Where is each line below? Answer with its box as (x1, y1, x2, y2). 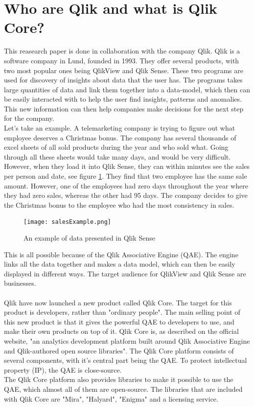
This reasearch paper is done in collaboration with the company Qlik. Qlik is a (4, 46, 240, 56)
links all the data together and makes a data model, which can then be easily (4, 259, 235, 269)
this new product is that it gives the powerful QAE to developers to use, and (4, 316, 234, 326)
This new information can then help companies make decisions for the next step (4, 103, 244, 113)
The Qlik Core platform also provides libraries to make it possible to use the (4, 374, 233, 384)
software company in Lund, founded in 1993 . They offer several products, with (4, 55, 239, 65)
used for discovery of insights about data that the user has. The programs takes (4, 75, 243, 85)
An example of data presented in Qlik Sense (23, 233, 155, 243)
